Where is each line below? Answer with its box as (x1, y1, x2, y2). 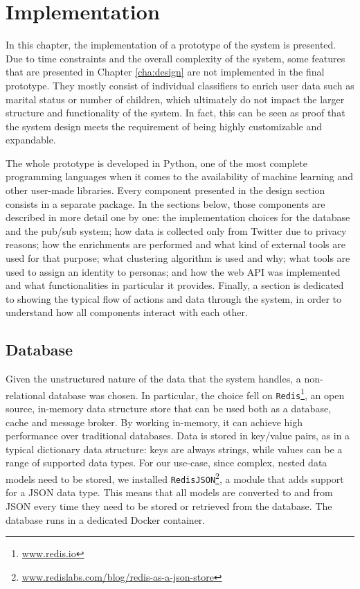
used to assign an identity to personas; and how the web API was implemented (6, 264, 341, 279)
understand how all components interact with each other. (6, 305, 248, 319)
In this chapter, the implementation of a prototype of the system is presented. (6, 37, 336, 52)
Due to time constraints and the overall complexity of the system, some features (6, 51, 345, 65)
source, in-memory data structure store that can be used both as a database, (6, 401, 332, 416)
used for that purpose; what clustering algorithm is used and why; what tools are (6, 251, 350, 265)
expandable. (6, 132, 56, 147)
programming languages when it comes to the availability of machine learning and (6, 169, 353, 184)
